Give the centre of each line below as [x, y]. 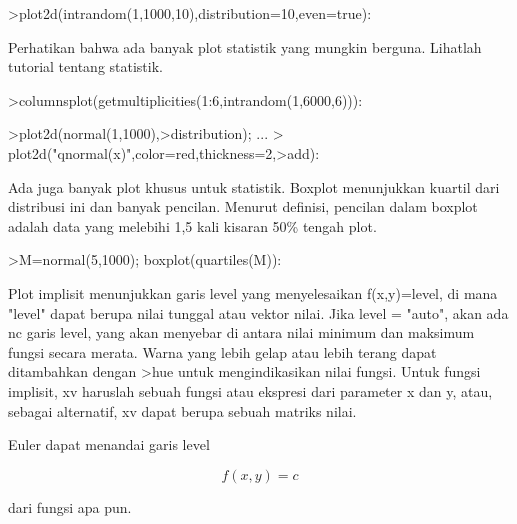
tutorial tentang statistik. [85, 66]
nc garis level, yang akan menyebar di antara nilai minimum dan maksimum [241, 332]
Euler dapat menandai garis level [109, 444]
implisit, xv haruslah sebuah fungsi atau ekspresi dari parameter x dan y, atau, [250, 390]
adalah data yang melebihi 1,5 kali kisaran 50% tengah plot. [192, 225]
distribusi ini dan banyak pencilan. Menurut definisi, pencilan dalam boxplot [243, 206]
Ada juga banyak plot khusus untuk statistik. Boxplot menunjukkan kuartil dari [254, 186]
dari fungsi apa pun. [70, 506]
